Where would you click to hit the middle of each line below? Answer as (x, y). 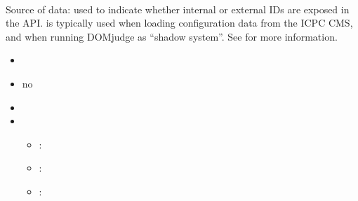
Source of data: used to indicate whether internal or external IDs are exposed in (178, 9)
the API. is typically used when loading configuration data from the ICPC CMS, (179, 23)
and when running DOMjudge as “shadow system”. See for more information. (172, 36)
